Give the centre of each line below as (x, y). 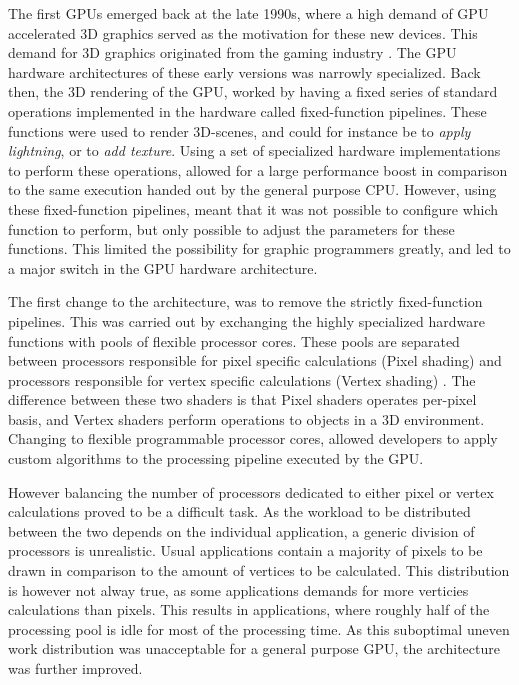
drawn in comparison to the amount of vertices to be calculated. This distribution (259, 570)
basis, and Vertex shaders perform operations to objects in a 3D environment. (246, 418)
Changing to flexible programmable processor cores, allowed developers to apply (253, 438)
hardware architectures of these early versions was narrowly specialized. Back (244, 71)
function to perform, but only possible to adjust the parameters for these (231, 228)
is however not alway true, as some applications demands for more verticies (238, 589)
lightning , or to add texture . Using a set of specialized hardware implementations (254, 150)
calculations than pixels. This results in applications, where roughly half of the (249, 609)
